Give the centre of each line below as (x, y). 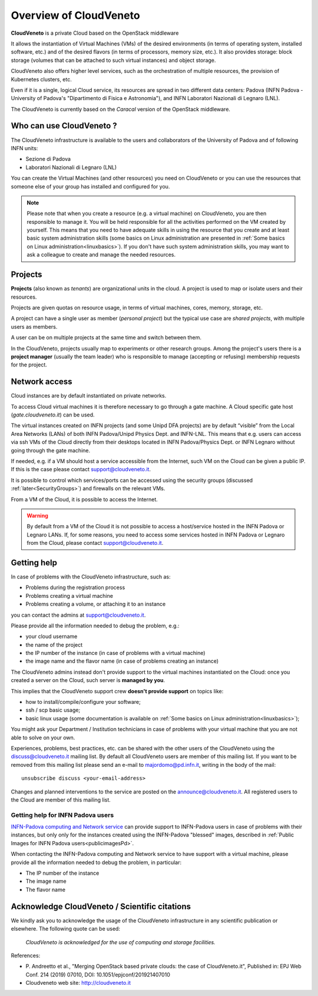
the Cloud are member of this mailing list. (61, 800)
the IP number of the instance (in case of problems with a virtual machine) (115, 653)
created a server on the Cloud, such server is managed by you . (88, 680)
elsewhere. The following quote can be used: (66, 929)
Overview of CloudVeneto (76, 15)
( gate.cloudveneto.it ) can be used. (53, 415)
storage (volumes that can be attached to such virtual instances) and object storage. (113, 60)
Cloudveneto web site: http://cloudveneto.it (78, 983)
